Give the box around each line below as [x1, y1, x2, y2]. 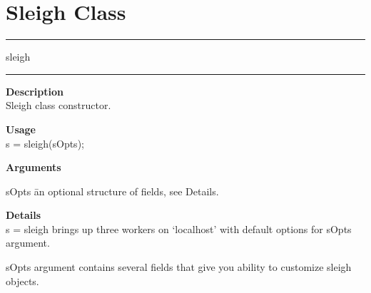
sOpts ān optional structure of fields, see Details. [6, 183, 219, 198]
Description [6, 83, 64, 98]
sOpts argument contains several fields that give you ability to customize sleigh [6, 259, 352, 274]
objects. [6, 273, 39, 288]
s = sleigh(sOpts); [6, 135, 84, 150]
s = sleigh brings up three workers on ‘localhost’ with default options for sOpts [6, 221, 352, 236]
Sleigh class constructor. [6, 98, 111, 113]
